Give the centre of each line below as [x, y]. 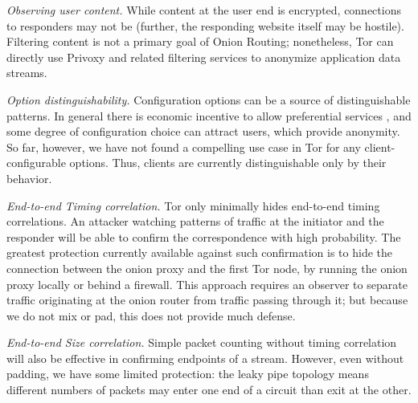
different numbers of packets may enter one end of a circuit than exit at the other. [209, 390]
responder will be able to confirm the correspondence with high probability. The [204, 236]
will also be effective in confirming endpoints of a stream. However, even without [205, 358]
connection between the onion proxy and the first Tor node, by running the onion [207, 268]
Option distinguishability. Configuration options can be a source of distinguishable [209, 99]
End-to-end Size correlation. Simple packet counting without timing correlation [202, 342]
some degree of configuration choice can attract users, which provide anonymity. [203, 131]
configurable [36, 163]
